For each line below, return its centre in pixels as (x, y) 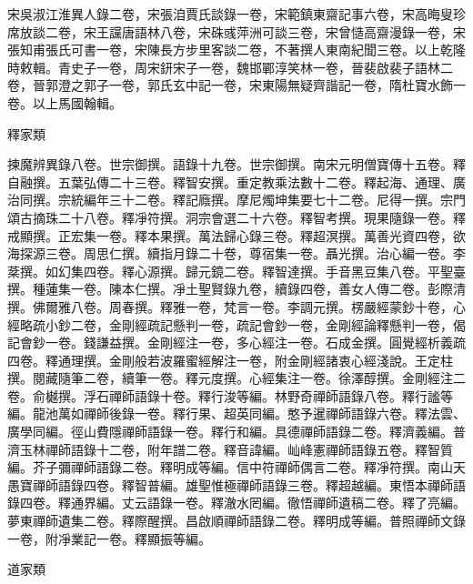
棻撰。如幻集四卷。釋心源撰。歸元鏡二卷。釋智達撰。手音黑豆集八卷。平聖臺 (236, 271)
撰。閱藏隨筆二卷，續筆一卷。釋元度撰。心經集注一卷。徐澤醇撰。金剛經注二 (236, 378)
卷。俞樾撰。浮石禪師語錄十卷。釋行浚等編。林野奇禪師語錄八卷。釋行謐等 (230, 395)
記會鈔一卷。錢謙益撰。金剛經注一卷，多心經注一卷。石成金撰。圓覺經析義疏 (236, 342)
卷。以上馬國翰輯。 (65, 102)
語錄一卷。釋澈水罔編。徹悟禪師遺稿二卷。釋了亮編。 (306, 503)
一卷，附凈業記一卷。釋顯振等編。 (109, 538)
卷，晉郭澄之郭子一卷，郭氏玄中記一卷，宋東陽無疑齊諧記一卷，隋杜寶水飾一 (236, 85)
